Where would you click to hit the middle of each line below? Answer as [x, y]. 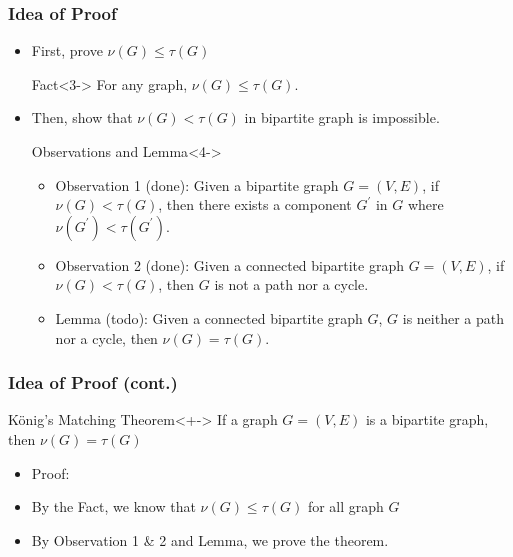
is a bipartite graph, [427, 419]
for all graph [345, 506]
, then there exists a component [255, 204]
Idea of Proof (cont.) [93, 382]
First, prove [67, 50]
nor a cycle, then [106, 337]
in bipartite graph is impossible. [342, 117]
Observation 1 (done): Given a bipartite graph [197, 184]
